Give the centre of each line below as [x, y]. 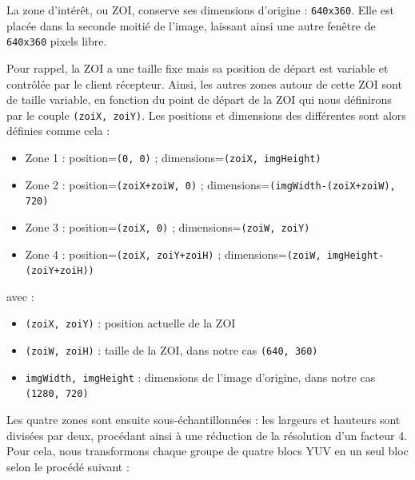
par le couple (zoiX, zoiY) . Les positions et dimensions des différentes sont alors [206, 115]
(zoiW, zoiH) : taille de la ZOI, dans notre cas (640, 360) [172, 350]
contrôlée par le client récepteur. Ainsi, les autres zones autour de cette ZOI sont [204, 83]
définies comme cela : [58, 131]
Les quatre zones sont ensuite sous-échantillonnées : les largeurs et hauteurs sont [204, 420]
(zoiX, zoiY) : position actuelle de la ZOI [130, 323]
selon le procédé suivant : [68, 466]
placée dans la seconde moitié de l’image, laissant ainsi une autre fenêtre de [191, 25]
